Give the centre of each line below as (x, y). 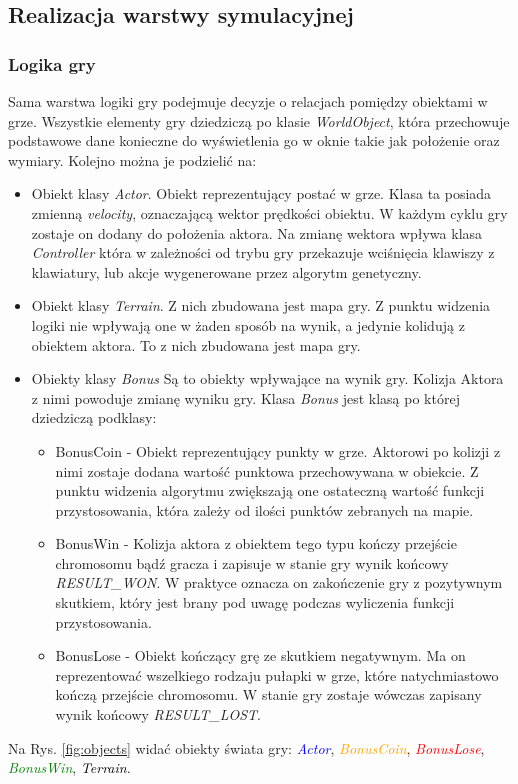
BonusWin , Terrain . (69, 767)
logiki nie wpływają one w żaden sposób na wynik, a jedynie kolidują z (248, 324)
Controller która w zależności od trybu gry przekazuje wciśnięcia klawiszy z (263, 252)
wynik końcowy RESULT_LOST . (158, 714)
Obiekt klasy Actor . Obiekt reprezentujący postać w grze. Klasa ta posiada (261, 193)
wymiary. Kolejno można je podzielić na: (132, 159)
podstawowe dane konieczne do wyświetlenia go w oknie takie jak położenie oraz (254, 140)
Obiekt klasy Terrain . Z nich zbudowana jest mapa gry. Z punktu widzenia (261, 305)
